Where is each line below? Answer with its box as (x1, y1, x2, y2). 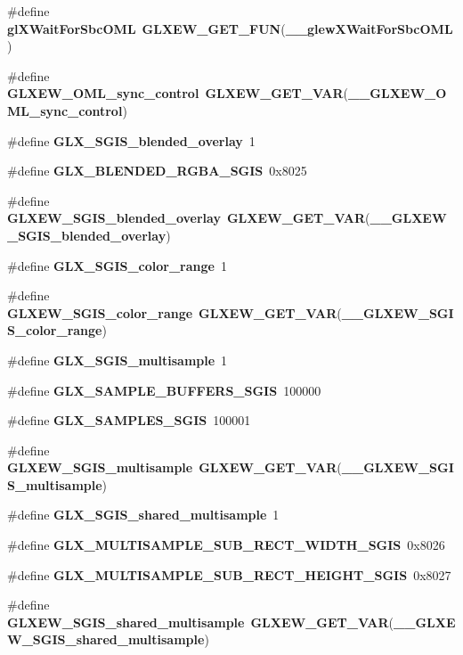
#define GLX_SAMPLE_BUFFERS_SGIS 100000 (7, 381, 321, 399)
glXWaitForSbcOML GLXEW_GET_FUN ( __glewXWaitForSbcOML (7, 19, 453, 37)
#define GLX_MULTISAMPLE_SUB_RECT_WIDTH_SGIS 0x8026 (7, 536, 445, 554)
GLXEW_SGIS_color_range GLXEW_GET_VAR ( (7, 303, 342, 322)
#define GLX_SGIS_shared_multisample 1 (7, 505, 280, 524)
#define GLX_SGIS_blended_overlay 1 (7, 131, 256, 150)
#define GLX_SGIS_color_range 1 (7, 256, 227, 274)
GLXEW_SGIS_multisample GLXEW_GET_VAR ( (7, 458, 342, 477)
